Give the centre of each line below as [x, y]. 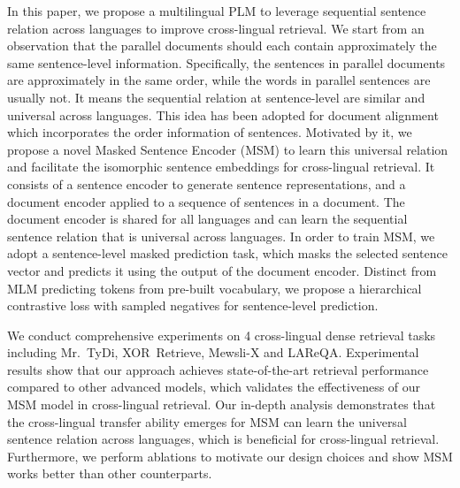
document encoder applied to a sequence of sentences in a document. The [206, 201]
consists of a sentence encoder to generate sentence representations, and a [207, 183]
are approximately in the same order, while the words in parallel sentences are [219, 80]
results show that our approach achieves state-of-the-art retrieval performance [218, 369]
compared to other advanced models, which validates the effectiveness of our [214, 387]
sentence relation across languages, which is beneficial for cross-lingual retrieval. [223, 439]
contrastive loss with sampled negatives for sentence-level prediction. [193, 305]
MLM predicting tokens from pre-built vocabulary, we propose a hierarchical [215, 288]
